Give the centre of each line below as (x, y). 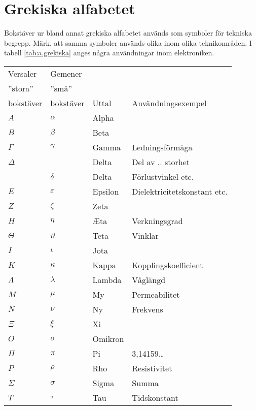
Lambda (107, 279)
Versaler (23, 73)
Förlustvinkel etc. (163, 176)
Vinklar (145, 235)
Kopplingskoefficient (168, 265)
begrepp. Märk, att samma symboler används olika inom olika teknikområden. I (128, 42)
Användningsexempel (169, 103)
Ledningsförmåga (162, 147)
